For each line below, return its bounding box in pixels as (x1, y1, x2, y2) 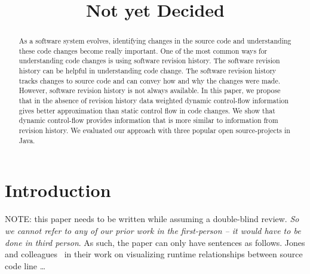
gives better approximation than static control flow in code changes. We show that (19, 105, 275, 115)
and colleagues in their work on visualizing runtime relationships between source (5, 248, 303, 260)
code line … (5, 259, 46, 272)
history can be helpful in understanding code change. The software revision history (19, 66, 277, 76)
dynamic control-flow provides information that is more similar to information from (19, 115, 278, 125)
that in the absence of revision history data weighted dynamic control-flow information (19, 96, 288, 106)
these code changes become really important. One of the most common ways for (19, 45, 268, 56)
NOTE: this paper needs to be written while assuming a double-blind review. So (5, 213, 299, 225)
